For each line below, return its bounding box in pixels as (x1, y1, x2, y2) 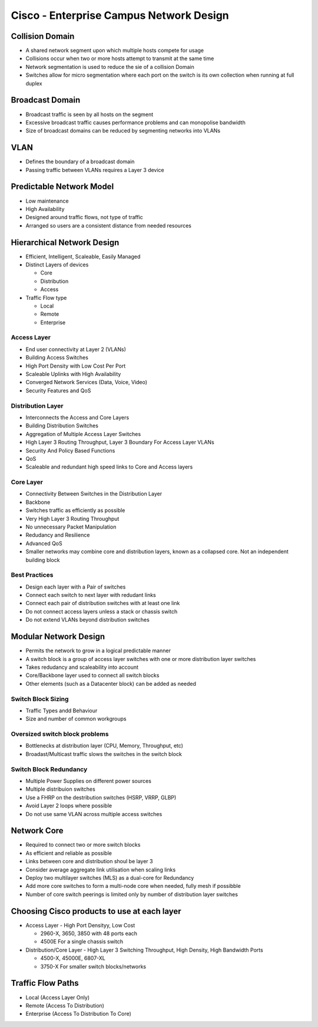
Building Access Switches (25, 354, 88, 361)
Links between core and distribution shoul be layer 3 (25, 858, 153, 865)
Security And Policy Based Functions (25, 447, 115, 454)
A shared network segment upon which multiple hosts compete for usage (25, 47, 204, 54)
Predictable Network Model (11, 181, 114, 191)
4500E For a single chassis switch (40, 938, 124, 945)
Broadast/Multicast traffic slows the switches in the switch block (25, 750, 182, 757)
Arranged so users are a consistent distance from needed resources (25, 222, 191, 229)
